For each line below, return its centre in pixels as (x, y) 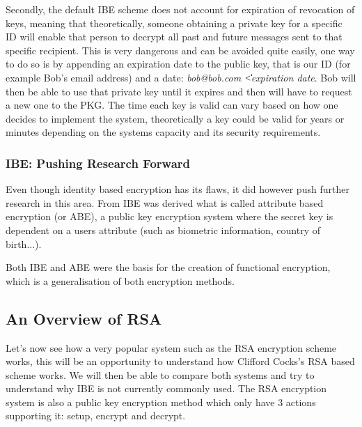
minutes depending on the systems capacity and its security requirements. (163, 132)
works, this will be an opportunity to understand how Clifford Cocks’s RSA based (180, 361)
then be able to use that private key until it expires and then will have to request (179, 91)
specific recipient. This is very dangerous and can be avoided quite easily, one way (180, 50)
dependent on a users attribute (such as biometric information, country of (163, 230)
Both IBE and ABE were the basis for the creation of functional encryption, (168, 267)
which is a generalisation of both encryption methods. (120, 280)
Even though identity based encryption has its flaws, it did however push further (178, 189)
